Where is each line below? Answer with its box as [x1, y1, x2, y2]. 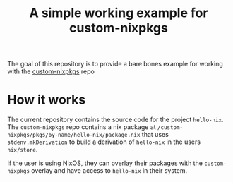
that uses [141, 131, 169, 139]
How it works [7, 92, 86, 108]
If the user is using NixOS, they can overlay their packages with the [7, 159, 203, 167]
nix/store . [7, 145, 38, 154]
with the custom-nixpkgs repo [7, 67, 95, 75]
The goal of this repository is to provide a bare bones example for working [7, 60, 224, 68]
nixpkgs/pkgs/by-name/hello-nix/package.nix [7, 132, 141, 139]
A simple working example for [29, 5, 208, 21]
